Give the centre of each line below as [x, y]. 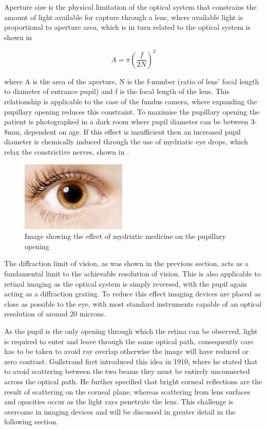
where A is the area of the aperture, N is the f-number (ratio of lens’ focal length [132, 81]
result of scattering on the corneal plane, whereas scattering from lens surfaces [127, 391]
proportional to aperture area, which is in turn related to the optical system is [127, 27]
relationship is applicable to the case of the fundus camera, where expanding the [131, 101]
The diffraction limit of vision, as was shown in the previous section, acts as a [126, 263]
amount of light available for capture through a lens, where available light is [124, 17]
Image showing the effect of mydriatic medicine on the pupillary [125, 236]
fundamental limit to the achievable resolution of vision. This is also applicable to [132, 273]
